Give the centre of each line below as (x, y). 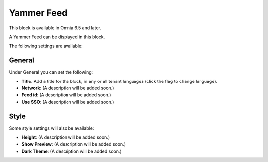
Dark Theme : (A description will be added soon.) (71, 151)
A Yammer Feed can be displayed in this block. (57, 37)
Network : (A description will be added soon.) (68, 88)
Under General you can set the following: (51, 72)
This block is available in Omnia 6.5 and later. (55, 28)
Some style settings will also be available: (52, 128)
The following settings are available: (46, 46)
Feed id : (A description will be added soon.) (66, 95)
